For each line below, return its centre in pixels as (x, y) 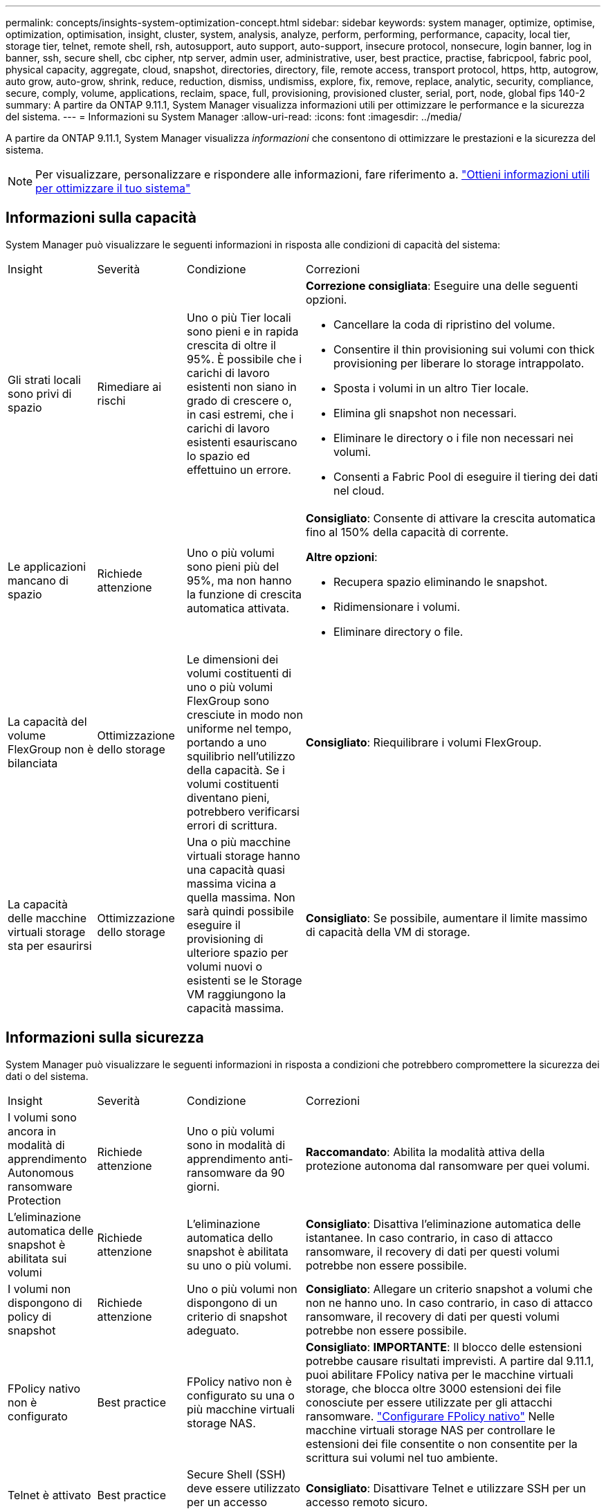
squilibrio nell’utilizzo (241, 756)
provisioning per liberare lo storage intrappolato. (459, 363)
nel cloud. (359, 490)
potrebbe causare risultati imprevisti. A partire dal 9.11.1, (450, 1361)
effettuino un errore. (239, 469)
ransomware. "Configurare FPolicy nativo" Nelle (430, 1416)
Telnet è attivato (49, 1495)
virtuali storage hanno (244, 855)
